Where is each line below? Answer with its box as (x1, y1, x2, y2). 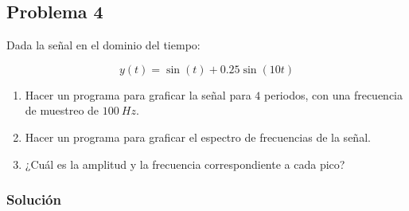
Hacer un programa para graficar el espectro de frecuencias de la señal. (25, 128, 371, 145)
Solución (6, 190, 61, 209)
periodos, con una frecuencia (263, 86, 403, 103)
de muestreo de (25, 102, 99, 119)
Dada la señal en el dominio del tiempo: (6, 37, 201, 53)
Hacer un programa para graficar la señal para (25, 86, 251, 103)
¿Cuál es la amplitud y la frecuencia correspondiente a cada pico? (25, 155, 345, 172)
